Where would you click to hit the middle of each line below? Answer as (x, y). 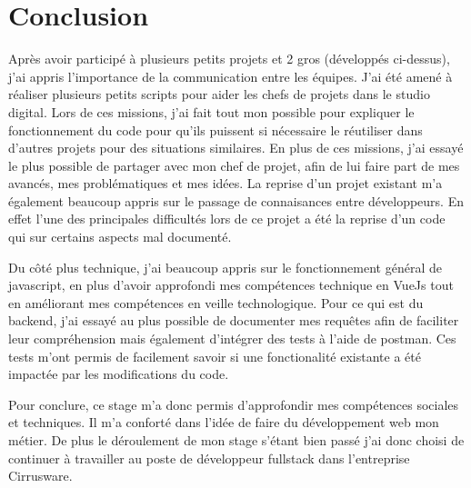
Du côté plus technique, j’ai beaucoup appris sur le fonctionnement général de (225, 267)
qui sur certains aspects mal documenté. (120, 237)
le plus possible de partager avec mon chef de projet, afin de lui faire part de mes (234, 165)
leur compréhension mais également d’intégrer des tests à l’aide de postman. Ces (232, 339)
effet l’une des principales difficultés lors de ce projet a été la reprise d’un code (227, 219)
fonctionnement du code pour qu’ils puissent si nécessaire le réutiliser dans (215, 129)
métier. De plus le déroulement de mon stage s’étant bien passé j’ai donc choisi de (236, 440)
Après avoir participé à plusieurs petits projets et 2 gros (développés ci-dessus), (229, 59)
